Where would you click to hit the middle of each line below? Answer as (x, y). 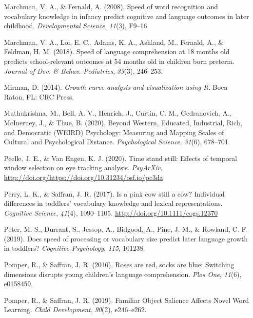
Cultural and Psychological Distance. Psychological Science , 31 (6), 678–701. (117, 142)
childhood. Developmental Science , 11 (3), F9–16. (77, 26)
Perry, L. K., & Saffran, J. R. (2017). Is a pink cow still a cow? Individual (114, 193)
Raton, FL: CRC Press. (39, 96)
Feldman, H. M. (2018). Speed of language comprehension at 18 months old (117, 51)
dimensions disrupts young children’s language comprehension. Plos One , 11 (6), (123, 274)
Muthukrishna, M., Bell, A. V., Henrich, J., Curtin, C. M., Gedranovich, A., (118, 113)
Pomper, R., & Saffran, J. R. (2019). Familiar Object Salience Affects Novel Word (126, 300)
